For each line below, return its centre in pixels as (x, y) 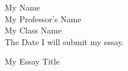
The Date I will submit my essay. (64, 41)
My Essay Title (32, 61)
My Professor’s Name (43, 18)
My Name (23, 7)
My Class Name (33, 30)
